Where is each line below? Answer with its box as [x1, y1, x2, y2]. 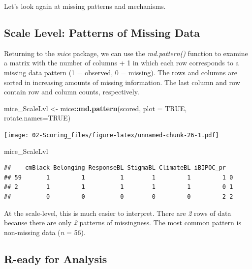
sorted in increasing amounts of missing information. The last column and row [4, 77, 240, 87]
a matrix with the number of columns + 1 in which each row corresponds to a [4, 58, 239, 68]
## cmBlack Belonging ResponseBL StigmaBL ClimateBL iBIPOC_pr [4, 164, 226, 172]
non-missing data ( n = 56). [4, 227, 86, 237]
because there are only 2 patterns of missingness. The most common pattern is [4, 217, 241, 228]
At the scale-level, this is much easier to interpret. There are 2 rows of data [4, 208, 231, 218]
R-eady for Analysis [4, 251, 107, 266]
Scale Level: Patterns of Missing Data [4, 25, 200, 40]
